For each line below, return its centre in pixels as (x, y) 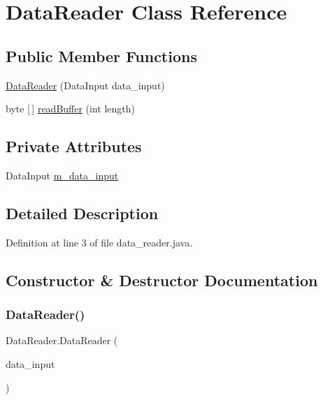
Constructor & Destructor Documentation (162, 280)
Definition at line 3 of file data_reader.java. (99, 242)
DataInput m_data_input (62, 175)
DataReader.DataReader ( (62, 340)
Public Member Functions (101, 55)
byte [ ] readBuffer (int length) (71, 109)
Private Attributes (74, 146)
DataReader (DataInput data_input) (85, 85)
